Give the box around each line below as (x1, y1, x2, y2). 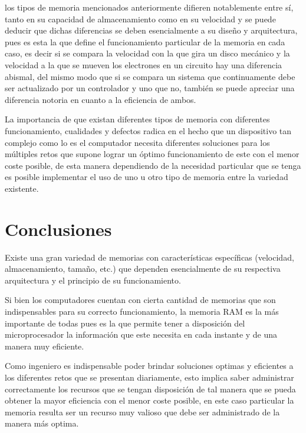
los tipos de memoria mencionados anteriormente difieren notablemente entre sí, (5, 1, 294, 13)
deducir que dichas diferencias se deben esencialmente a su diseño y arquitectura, (5, 24, 298, 36)
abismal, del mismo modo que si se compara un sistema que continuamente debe (5, 70, 295, 82)
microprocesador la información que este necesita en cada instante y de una (5, 328, 278, 341)
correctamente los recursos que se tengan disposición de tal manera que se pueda (5, 382, 296, 395)
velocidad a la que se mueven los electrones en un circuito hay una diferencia (5, 58, 282, 71)
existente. (5, 182, 39, 194)
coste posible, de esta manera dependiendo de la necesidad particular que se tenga (5, 159, 301, 171)
